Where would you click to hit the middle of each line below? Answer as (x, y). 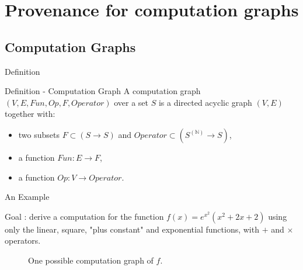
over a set (131, 102)
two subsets (39, 134)
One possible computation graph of (91, 260)
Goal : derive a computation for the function (84, 216)
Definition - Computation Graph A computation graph (103, 91)
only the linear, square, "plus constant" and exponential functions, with (132, 229)
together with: (30, 114)
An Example (27, 197)
